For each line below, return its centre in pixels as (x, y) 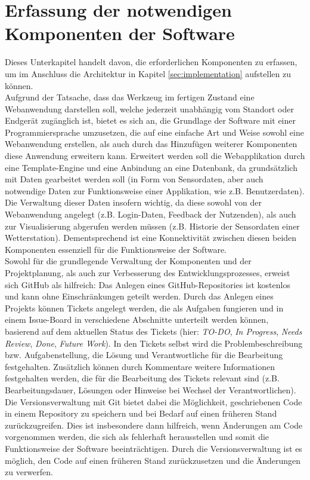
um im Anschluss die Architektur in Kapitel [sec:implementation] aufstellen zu (148, 73)
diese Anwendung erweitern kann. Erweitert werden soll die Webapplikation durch (155, 156)
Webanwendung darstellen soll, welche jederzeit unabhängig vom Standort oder (149, 108)
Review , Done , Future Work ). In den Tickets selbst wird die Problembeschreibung (154, 343)
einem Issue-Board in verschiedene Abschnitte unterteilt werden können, (137, 320)
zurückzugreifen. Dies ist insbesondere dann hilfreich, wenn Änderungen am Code (154, 425)
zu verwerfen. (29, 472)
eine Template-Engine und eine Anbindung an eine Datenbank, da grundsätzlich (151, 167)
